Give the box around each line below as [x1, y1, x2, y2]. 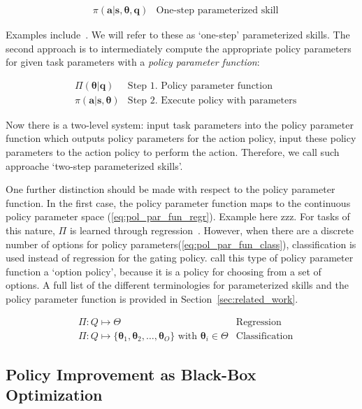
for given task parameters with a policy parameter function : [6, 55, 260, 69]
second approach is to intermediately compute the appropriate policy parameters [6, 41, 352, 55]
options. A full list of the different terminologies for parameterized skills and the [6, 278, 349, 292]
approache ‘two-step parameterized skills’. [6, 158, 183, 173]
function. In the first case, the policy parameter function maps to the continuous [6, 195, 351, 210]
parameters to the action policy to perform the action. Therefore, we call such [6, 145, 340, 159]
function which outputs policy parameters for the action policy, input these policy [6, 131, 356, 145]
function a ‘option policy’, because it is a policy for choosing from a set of [6, 264, 321, 278]
